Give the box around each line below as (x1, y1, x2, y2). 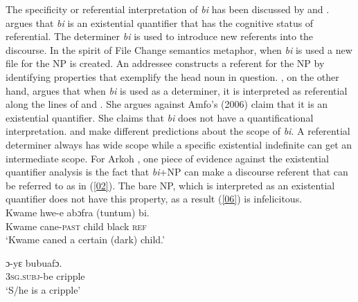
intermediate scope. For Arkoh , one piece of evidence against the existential (6, 151, 329, 165)
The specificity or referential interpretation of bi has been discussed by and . (6, 2, 330, 16)
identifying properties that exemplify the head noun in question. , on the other (6, 69, 339, 84)
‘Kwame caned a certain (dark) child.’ (6, 232, 165, 247)
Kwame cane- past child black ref (6, 218, 147, 233)
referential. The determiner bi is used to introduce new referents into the (6, 29, 314, 44)
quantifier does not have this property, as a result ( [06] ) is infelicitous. (6, 191, 303, 206)
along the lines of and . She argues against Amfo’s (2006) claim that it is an (6, 97, 328, 111)
